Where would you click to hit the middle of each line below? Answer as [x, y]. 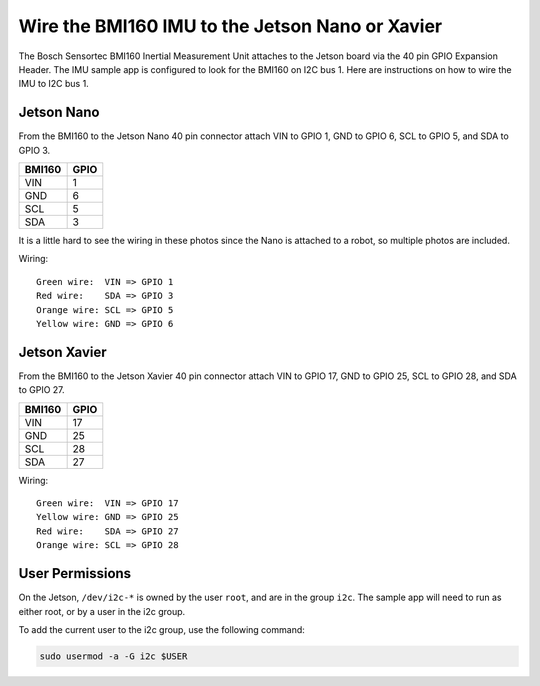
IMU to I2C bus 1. [53, 84]
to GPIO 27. [41, 390]
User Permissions [75, 573]
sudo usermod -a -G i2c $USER [113, 656]
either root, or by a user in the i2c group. [102, 611]
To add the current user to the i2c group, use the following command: [161, 629]
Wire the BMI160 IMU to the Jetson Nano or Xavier [230, 26]
